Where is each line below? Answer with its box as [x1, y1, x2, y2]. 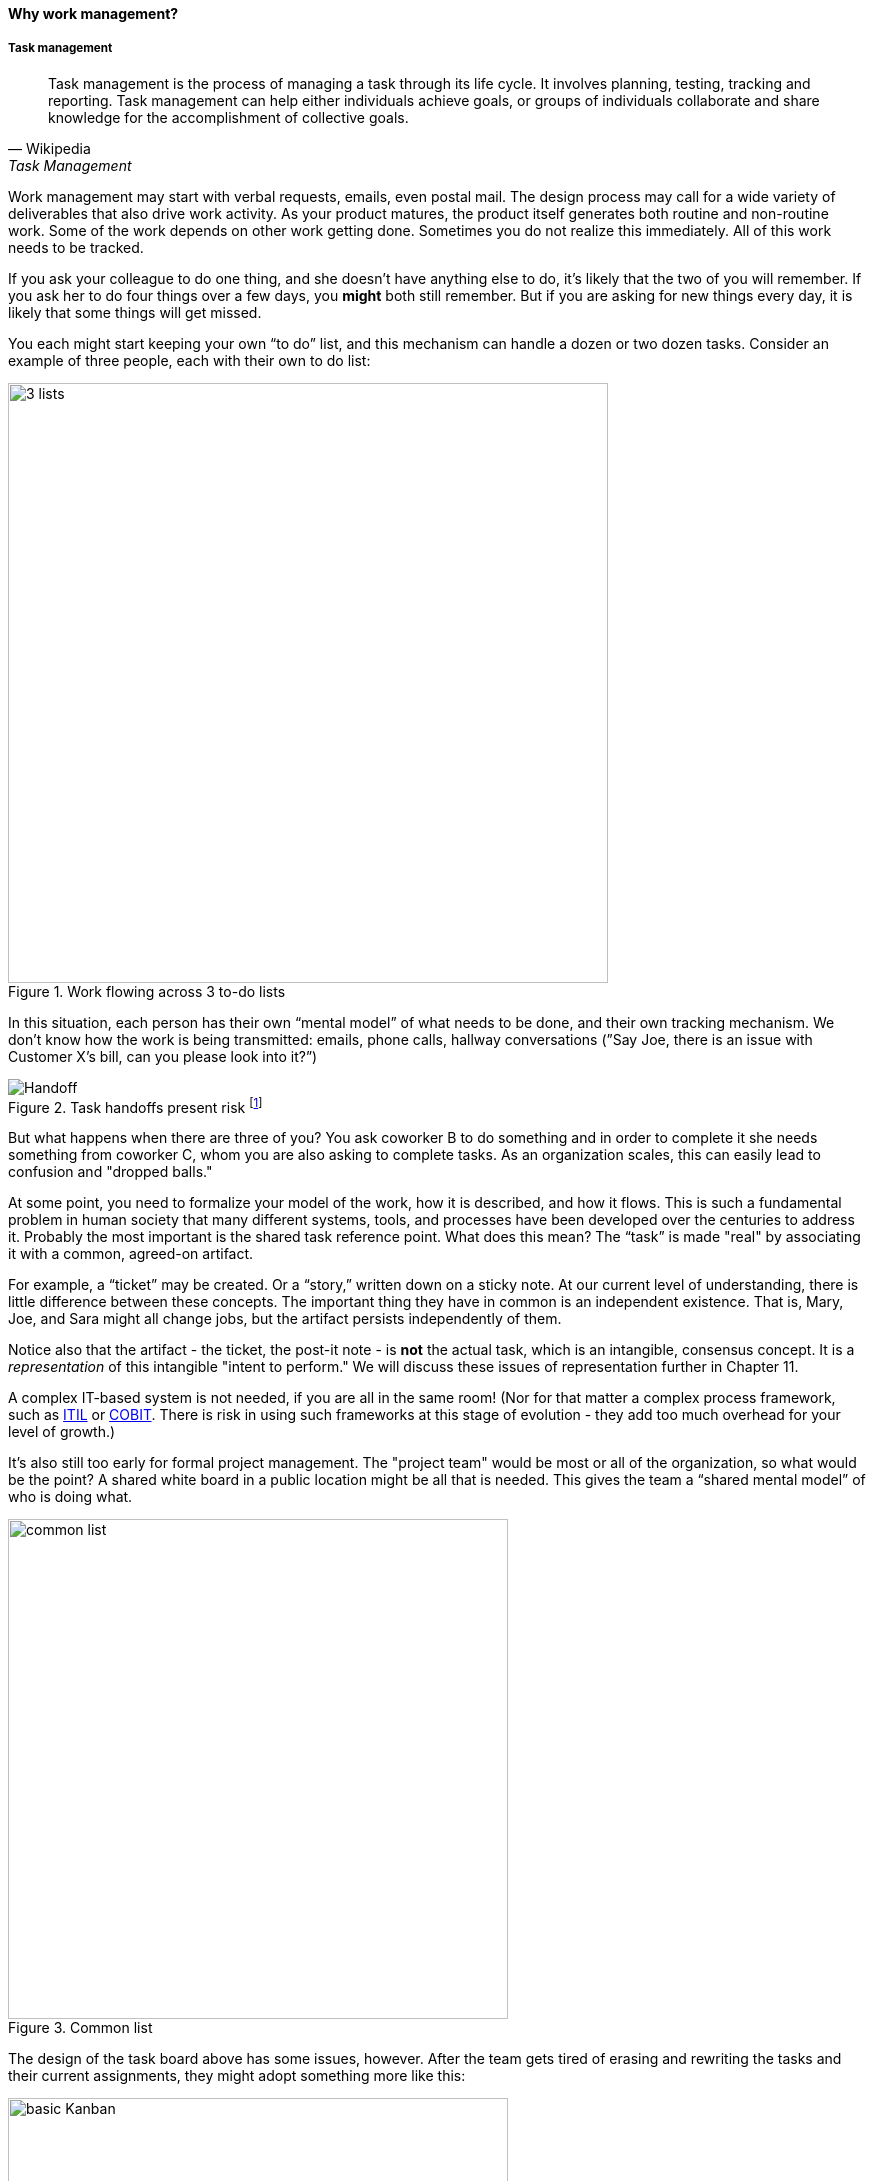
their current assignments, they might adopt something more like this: [8, 2067, 466, 2085]
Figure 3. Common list [8, 2019, 153, 2037]
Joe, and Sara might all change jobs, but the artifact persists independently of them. [8, 1310, 562, 1328]
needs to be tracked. [8, 238, 144, 256]
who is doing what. [8, 1488, 133, 1506]
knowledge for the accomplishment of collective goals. [48, 108, 409, 126]
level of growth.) [8, 1423, 116, 1441]
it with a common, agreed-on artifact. [8, 1245, 254, 1263]
